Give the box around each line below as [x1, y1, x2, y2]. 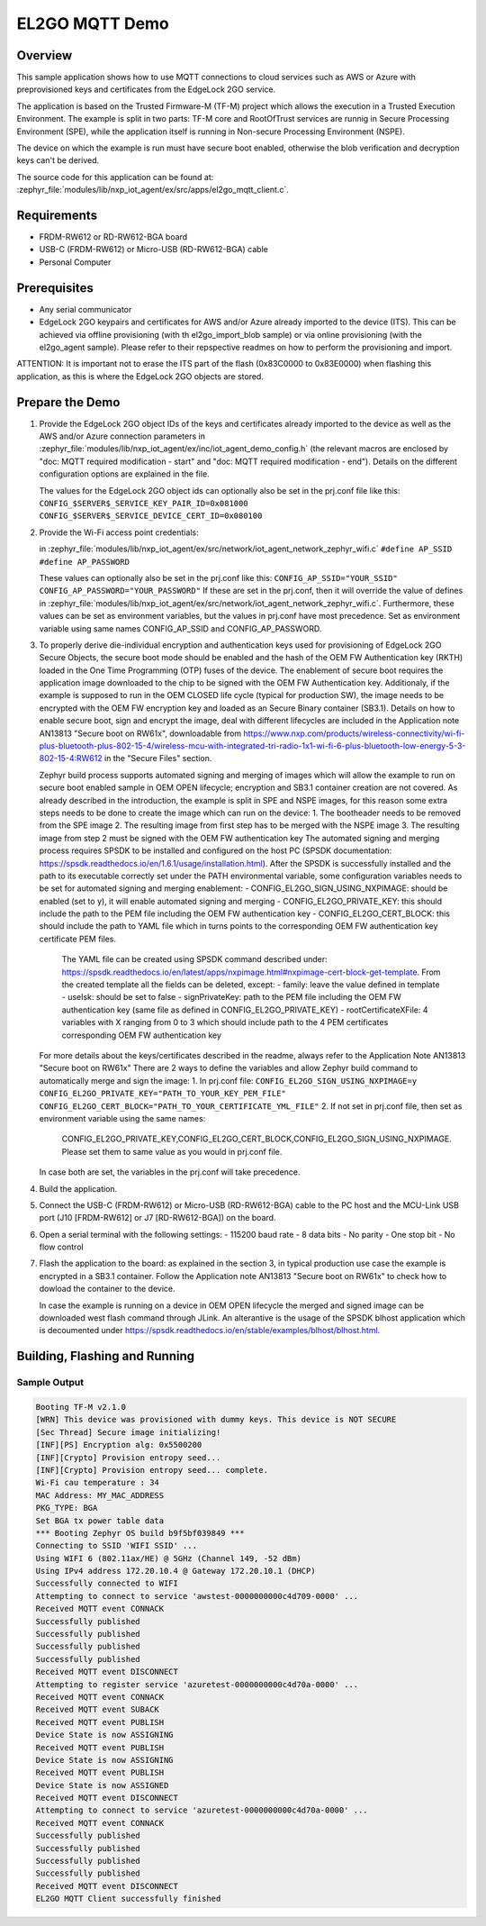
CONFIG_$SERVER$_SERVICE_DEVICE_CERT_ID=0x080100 [39, 511, 263, 522]
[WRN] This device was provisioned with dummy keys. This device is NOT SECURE [35, 1414, 397, 1425]
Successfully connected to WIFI [35, 1578, 179, 1589]
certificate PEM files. [39, 933, 117, 944]
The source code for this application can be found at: [16, 171, 214, 182]
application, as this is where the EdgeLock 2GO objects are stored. [16, 370, 265, 382]
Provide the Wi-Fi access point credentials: [39, 527, 199, 538]
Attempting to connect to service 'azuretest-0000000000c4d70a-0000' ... [35, 1805, 368, 1815]
